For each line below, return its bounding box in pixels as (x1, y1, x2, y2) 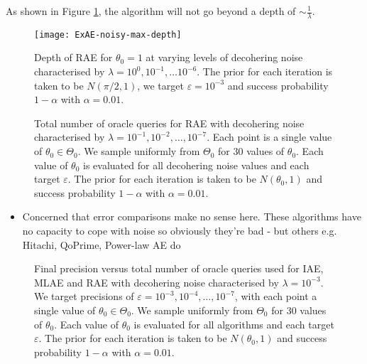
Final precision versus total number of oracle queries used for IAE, (34, 261, 324, 276)
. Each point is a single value (207, 129, 332, 144)
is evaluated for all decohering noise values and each (83, 157, 310, 172)
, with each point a (234, 289, 317, 304)
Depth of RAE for (34, 50, 113, 65)
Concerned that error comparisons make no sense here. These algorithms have (22, 209, 361, 224)
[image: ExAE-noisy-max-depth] (34, 29, 182, 40)
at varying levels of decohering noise (146, 50, 303, 65)
